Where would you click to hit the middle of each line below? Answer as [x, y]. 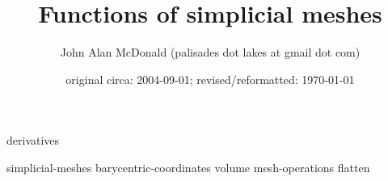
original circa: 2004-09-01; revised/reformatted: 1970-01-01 [210, 79]
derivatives [33, 140]
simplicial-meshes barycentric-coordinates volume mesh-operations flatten [188, 167]
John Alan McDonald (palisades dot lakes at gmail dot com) [210, 52]
